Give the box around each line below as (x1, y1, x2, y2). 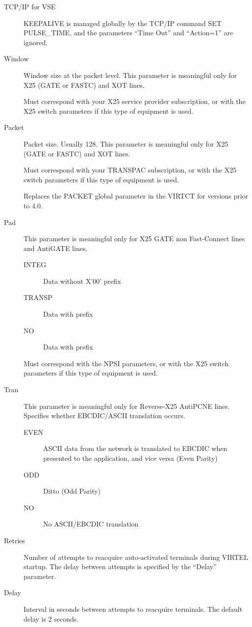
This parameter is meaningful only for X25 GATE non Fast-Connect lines (24, 233, 245, 244)
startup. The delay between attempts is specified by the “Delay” (24, 561, 217, 572)
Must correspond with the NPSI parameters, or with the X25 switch (24, 358, 229, 368)
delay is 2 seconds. (24, 613, 79, 624)
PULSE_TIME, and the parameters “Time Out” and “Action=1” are (24, 27, 233, 38)
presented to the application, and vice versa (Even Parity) (43, 453, 218, 463)
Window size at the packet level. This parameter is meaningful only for (24, 70, 237, 80)
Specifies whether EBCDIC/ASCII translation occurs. (24, 410, 185, 421)
